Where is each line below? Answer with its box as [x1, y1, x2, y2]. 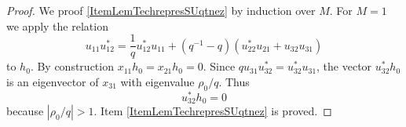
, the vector [316, 58, 372, 74]
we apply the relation [6, 17, 108, 34]
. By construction [30, 58, 114, 74]
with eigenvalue [120, 73, 195, 89]
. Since [203, 58, 236, 74]
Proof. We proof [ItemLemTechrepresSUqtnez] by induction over [6, 2, 316, 18]
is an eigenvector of [6, 73, 99, 89]
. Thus [218, 73, 250, 89]
